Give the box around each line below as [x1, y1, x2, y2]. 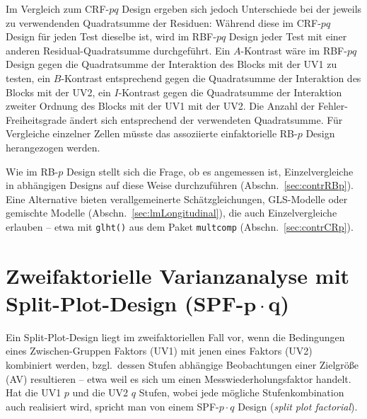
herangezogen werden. [6, 139, 100, 154]
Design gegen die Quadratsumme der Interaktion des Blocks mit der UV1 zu [6, 57, 337, 71]
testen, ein [6, 70, 51, 85]
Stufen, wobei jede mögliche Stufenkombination [139, 385, 344, 400]
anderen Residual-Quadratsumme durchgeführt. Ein [6, 42, 231, 57]
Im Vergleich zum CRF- [6, 1, 110, 16]
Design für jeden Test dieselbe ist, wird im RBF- [6, 29, 216, 44]
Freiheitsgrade [6, 112, 66, 127]
